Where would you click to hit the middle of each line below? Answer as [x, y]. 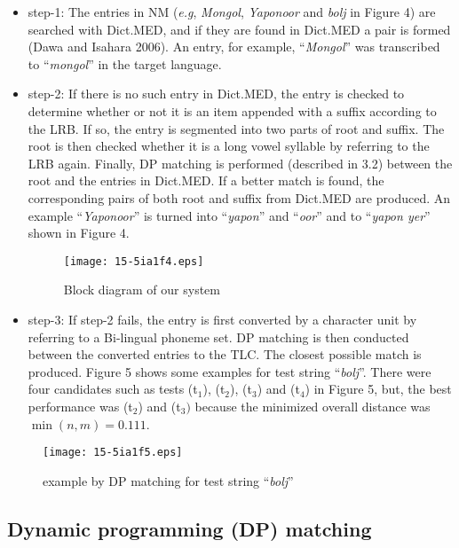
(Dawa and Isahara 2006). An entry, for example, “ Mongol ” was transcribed [234, 47]
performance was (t [80, 406]
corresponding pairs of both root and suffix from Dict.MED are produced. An [239, 197]
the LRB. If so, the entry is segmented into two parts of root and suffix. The [236, 128]
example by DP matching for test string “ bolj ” [168, 480]
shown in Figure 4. [79, 233]
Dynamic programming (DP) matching [190, 528]
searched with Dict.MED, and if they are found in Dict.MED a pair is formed [239, 29]
